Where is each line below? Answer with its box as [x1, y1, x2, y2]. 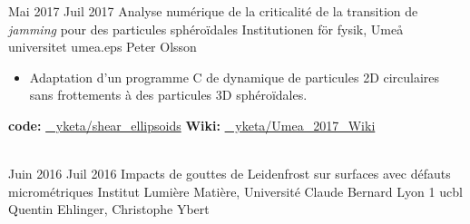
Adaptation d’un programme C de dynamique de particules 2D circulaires [29, 67, 440, 86]
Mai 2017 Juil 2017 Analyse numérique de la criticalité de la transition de [8, 2, 418, 20]
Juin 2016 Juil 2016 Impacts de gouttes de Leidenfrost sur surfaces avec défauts [8, 164, 451, 183]
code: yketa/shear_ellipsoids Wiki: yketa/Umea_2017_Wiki [8, 115, 376, 134]
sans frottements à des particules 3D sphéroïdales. [29, 85, 308, 104]
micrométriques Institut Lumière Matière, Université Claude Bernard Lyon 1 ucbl [8, 181, 463, 200]
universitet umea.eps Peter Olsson [8, 37, 197, 56]
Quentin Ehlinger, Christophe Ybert [8, 200, 210, 219]
